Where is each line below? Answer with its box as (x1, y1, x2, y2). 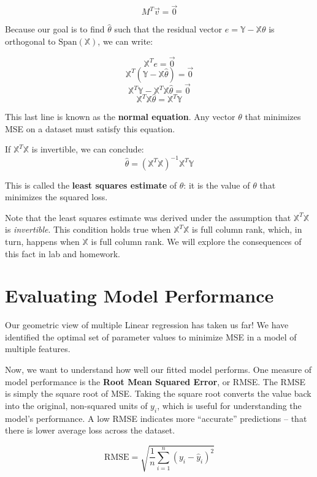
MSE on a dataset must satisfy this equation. (5, 122, 175, 135)
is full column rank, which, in (192, 223, 302, 236)
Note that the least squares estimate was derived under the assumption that (5, 211, 291, 223)
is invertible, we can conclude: (31, 143, 144, 156)
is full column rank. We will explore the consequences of (91, 235, 302, 247)
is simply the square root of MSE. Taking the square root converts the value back (5, 387, 311, 400)
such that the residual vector (114, 23, 223, 36)
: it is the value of (183, 178, 250, 191)
